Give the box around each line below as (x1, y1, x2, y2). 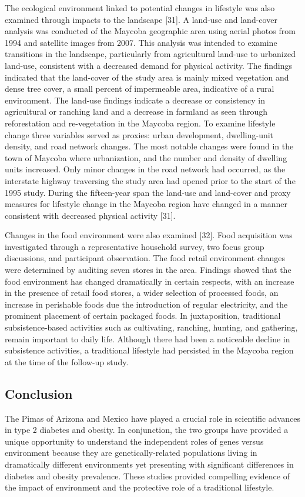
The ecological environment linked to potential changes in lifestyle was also (5, 2, 275, 14)
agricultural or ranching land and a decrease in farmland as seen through (5, 105, 267, 118)
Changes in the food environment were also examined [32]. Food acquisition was (5, 229, 293, 241)
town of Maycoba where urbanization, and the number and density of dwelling (5, 151, 287, 164)
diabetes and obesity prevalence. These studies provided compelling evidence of (5, 469, 290, 482)
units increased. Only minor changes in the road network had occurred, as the (5, 163, 286, 175)
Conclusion (5, 384, 73, 402)
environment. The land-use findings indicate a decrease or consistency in (5, 94, 266, 106)
